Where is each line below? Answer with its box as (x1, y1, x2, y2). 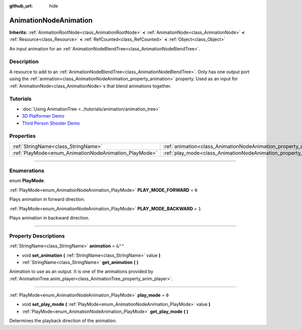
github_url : (9, 3, 33, 9)
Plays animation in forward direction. (9, 196, 86, 202)
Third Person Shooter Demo (22, 120, 80, 126)
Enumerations (9, 167, 45, 174)
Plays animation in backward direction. (9, 214, 90, 221)
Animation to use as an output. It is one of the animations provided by (9, 268, 154, 274)
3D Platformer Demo (22, 113, 65, 119)
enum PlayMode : (9, 178, 45, 184)
